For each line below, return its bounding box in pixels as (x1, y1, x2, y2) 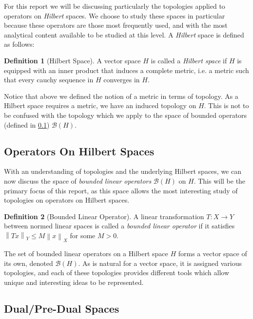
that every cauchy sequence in (4, 75, 94, 85)
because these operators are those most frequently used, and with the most (4, 20, 228, 30)
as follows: (4, 39, 35, 49)
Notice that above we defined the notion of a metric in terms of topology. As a (4, 91, 238, 101)
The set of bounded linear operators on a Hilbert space (4, 248, 168, 258)
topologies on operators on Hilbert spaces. (4, 195, 130, 205)
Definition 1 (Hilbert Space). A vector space (4, 55, 141, 65)
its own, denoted (4, 258, 53, 268)
